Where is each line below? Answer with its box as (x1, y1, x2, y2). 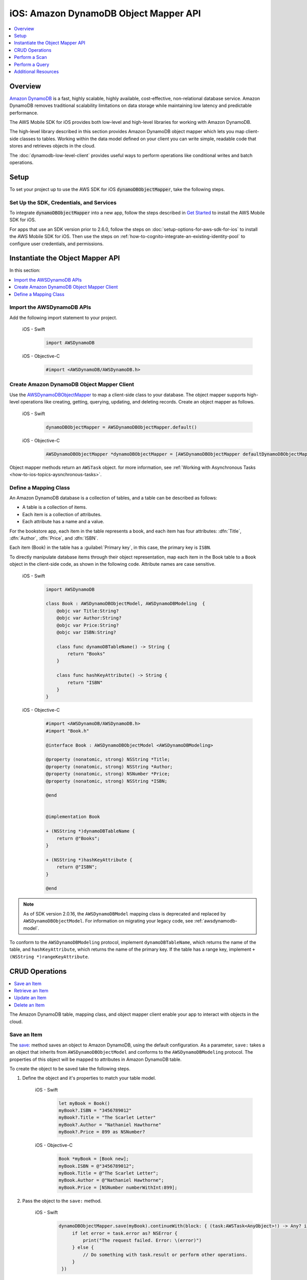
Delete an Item (14, 1001, 45, 1008)
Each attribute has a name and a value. (22, 519, 104, 525)
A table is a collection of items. (22, 504, 87, 510)
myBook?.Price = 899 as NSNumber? (58, 1129, 145, 1135)
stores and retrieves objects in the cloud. (9, 143, 96, 149)
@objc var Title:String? (56, 608, 119, 614)
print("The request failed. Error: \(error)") (82, 1237, 202, 1243)
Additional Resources (14, 68, 59, 74)
